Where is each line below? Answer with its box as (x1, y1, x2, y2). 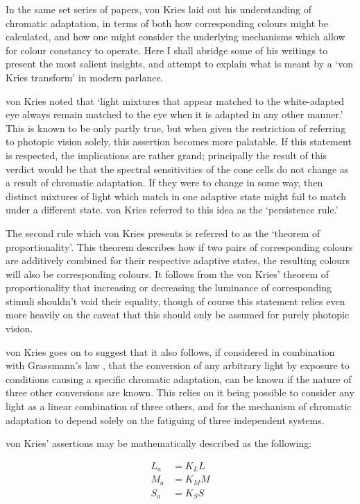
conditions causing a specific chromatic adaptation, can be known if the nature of (6, 371, 352, 386)
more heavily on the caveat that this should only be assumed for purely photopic (6, 307, 350, 322)
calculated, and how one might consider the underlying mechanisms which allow (6, 29, 345, 44)
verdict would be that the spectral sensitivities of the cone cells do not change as (6, 161, 349, 176)
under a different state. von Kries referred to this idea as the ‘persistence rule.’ (6, 202, 338, 217)
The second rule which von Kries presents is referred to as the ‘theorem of (6, 225, 320, 240)
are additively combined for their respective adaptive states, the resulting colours (6, 253, 350, 268)
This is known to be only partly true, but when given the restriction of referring (6, 120, 346, 135)
